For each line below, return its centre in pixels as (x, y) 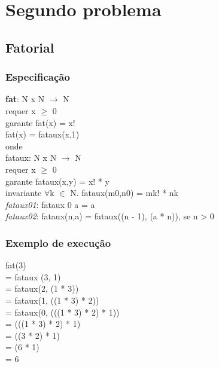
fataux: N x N (31, 157)
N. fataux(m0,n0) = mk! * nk (124, 193)
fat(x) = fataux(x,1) (42, 134)
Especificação (38, 77)
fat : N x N (25, 99)
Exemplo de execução (58, 242)
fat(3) (16, 265)
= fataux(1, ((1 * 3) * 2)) (52, 300)
